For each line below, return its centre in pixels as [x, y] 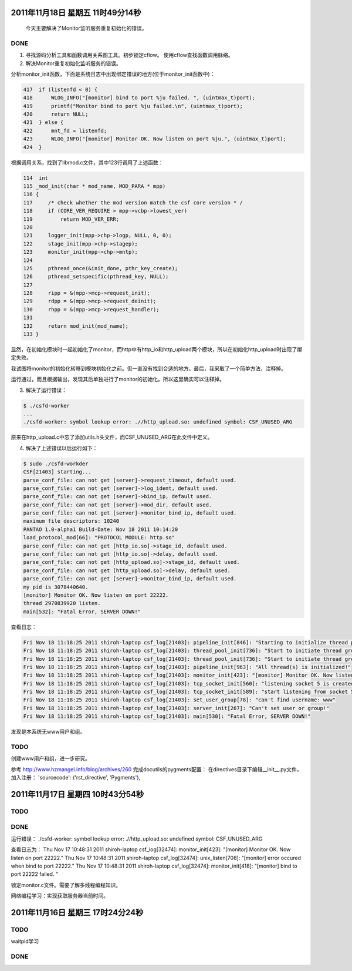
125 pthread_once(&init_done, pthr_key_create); [101, 268]
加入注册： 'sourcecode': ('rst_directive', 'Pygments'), [76, 778]
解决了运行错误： [46, 390]
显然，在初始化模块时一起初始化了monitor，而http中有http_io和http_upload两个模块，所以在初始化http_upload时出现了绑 [157, 350]
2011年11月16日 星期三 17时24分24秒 [77, 913]
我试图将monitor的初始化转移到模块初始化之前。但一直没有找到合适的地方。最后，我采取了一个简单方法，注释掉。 [149, 368]
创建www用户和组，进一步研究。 [51, 758]
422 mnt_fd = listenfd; [65, 130]
